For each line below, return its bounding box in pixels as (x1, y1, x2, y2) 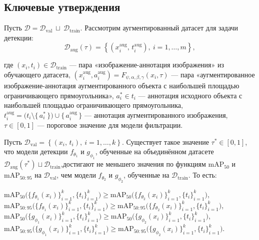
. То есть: (188, 170, 217, 180)
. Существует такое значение (121, 136, 209, 147)
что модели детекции (4, 146, 68, 157)
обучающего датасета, (4, 69, 70, 79)
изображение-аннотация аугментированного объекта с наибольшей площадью (4, 80, 239, 90)
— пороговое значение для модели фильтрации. (37, 120, 183, 130)
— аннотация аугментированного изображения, (84, 109, 228, 120)
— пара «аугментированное (171, 69, 255, 79)
